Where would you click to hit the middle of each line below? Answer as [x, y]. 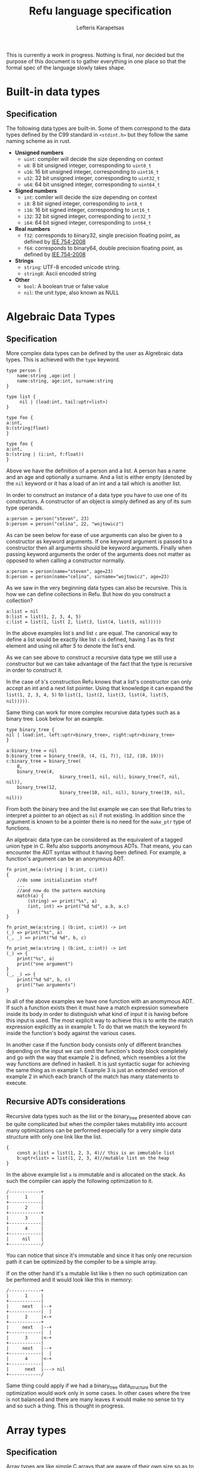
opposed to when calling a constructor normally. [66, 560]
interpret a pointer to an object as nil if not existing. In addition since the [96, 815]
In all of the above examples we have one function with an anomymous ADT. [100, 1001]
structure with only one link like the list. [54, 1136]
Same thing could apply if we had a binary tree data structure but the [87, 1386]
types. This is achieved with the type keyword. [63, 359]
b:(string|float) [28, 428]
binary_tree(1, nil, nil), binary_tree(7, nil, [120, 777]
